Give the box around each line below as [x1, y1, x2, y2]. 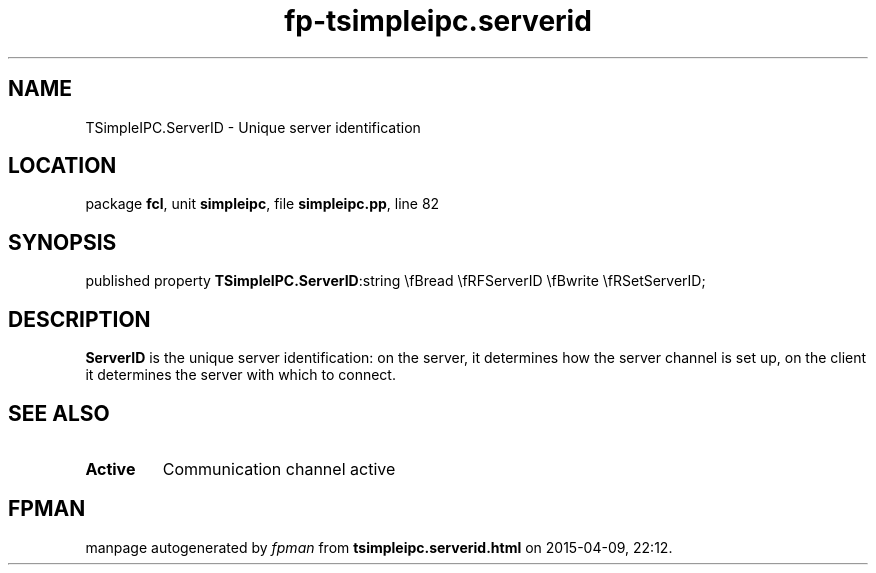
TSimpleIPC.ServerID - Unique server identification [85, 118, 421, 136]
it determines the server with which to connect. [85, 366, 396, 384]
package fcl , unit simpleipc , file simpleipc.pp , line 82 [85, 195, 440, 213]
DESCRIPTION [8, 306, 151, 332]
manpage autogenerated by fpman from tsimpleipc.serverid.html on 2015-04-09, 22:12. [85, 538, 673, 556]
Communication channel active [162, 458, 396, 479]
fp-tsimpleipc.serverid [284, 4, 592, 38]
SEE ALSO [8, 400, 110, 426]
